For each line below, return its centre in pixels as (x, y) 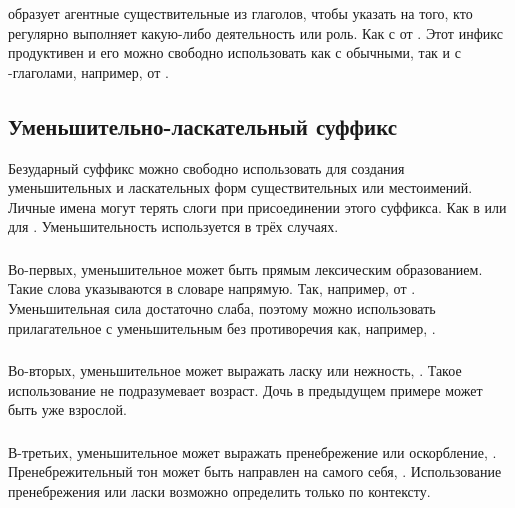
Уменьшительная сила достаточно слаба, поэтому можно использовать (222, 307)
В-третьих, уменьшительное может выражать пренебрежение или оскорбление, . (252, 451)
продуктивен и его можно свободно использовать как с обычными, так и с (234, 52)
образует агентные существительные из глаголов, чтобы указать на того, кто (240, 12)
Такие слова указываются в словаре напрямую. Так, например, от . (212, 288)
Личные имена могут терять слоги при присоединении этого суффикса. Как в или (257, 206)
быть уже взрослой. (67, 409)
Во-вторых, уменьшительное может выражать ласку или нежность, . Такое (235, 370)
